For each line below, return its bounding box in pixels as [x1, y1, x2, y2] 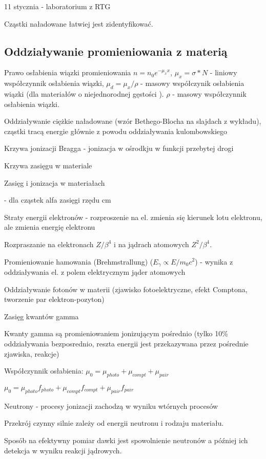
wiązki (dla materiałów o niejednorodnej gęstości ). [4, 88, 164, 99]
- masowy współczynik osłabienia [140, 78, 244, 89]
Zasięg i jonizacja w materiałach [4, 177, 105, 188]
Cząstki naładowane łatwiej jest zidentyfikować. [4, 18, 153, 29]
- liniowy [210, 67, 237, 78]
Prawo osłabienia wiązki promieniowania [4, 67, 131, 78]
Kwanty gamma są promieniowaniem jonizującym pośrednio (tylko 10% [4, 328, 228, 339]
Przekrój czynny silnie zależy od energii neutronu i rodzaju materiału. [4, 418, 224, 428]
